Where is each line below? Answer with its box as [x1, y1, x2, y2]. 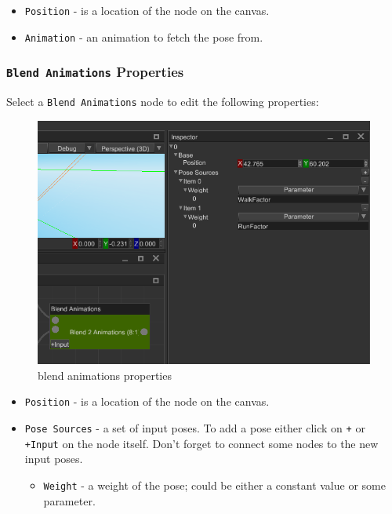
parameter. [43, 492, 96, 509]
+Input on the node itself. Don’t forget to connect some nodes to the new [24, 435, 379, 451]
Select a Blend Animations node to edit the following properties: [6, 93, 319, 110]
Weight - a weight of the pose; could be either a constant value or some [43, 477, 386, 494]
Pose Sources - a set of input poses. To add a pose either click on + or [24, 420, 365, 436]
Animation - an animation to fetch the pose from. [24, 28, 263, 45]
